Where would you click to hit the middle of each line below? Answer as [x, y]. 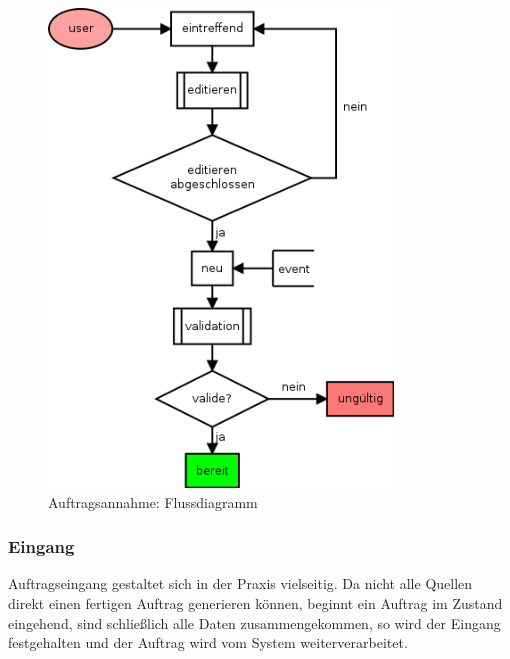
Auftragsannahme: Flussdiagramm [153, 501]
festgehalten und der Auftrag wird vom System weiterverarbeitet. [208, 642]
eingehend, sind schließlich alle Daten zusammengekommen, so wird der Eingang [254, 622]
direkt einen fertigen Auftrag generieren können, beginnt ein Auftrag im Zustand [255, 603]
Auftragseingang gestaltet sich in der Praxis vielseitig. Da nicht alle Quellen [240, 583]
